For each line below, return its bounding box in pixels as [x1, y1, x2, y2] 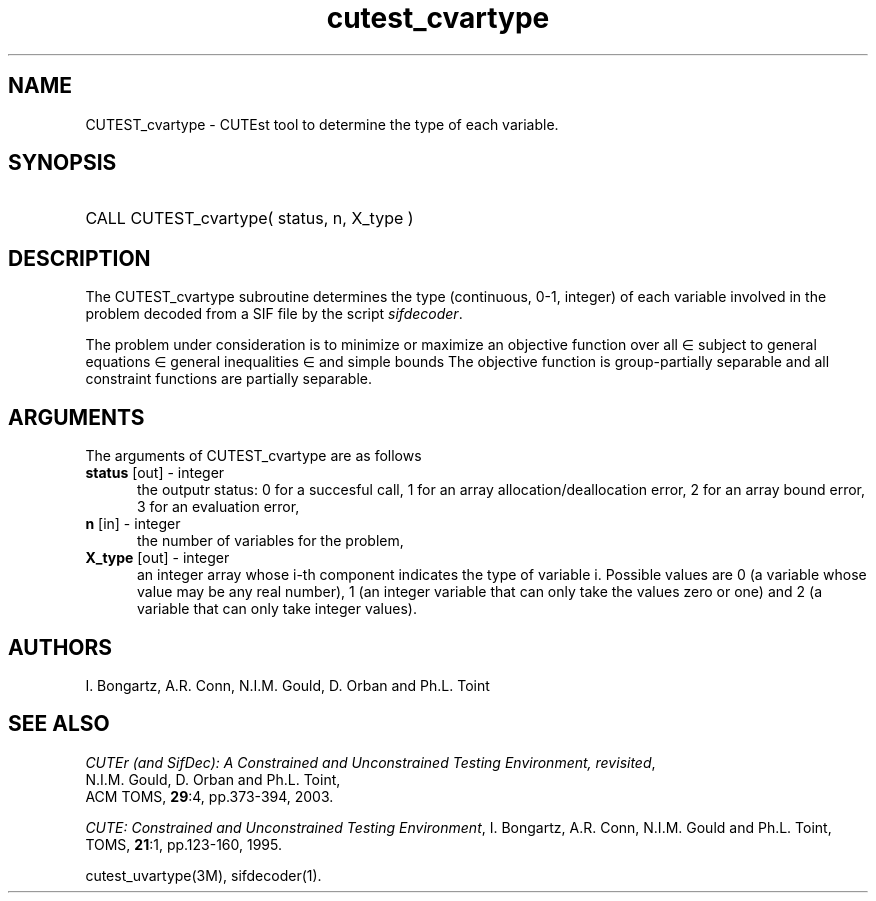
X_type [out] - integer [85, 549, 230, 567]
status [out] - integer [85, 464, 225, 482]
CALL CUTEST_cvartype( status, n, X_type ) [85, 208, 414, 229]
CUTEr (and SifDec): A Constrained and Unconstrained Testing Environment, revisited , [85, 753, 656, 771]
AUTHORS [8, 634, 113, 660]
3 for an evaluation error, [137, 498, 300, 516]
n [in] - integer [85, 515, 181, 533]
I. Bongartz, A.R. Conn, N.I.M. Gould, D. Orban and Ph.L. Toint [85, 676, 490, 694]
